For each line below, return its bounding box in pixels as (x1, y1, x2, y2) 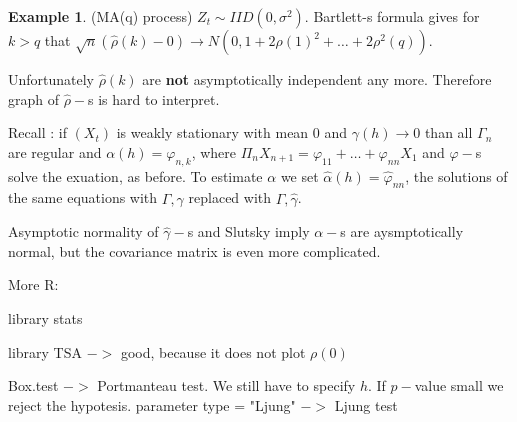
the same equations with (8, 187, 158, 208)
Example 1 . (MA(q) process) (8, 6, 193, 26)
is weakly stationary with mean (116, 122, 309, 143)
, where (191, 141, 237, 162)
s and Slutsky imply (187, 221, 310, 242)
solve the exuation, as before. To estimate (8, 165, 263, 186)
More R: (8, 274, 59, 295)
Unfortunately (8, 69, 95, 89)
